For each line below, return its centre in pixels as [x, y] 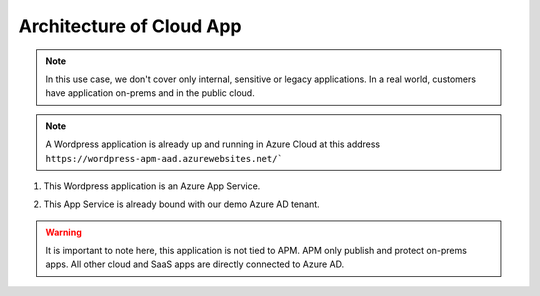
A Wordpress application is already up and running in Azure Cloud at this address [213, 144]
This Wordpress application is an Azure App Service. [152, 186]
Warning [63, 232]
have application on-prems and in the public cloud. [150, 93]
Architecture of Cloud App [130, 26]
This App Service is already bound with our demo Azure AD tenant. [181, 204]
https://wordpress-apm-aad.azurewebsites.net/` [164, 158]
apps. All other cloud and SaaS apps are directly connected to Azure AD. [195, 264]
